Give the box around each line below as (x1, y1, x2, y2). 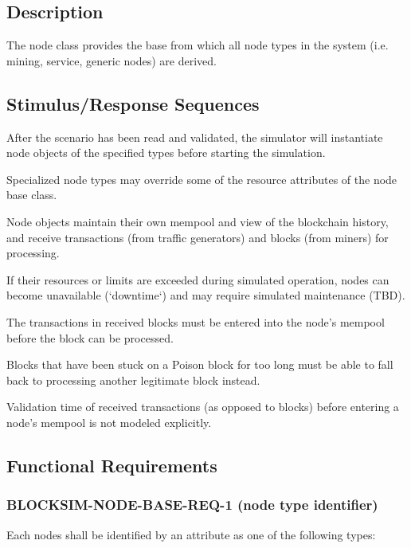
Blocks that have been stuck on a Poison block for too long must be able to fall (6, 356, 393, 373)
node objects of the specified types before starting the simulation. (6, 144, 326, 161)
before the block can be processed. (6, 329, 174, 346)
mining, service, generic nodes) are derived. (6, 52, 217, 68)
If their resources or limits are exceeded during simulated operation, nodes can (6, 271, 389, 288)
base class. (6, 186, 57, 203)
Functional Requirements (6, 452, 217, 477)
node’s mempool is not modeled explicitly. (6, 413, 212, 430)
